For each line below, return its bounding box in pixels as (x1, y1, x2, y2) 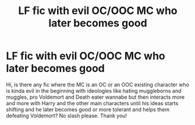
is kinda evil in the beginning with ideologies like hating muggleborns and (6, 87, 182, 94)
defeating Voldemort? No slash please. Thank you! (6, 112, 127, 119)
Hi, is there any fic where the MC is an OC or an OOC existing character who (6, 81, 189, 88)
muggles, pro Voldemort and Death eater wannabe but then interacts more (6, 93, 185, 100)
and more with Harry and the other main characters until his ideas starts (6, 99, 179, 106)
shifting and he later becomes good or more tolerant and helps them (6, 106, 170, 113)
